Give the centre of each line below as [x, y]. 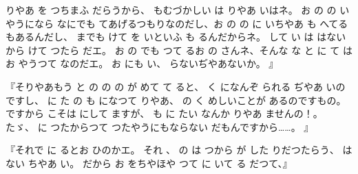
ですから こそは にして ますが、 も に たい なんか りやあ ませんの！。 [164, 113]
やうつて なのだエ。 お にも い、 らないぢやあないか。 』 [148, 63]
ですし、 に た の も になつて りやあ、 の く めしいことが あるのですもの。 [176, 100]
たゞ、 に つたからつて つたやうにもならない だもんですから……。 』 [160, 126]
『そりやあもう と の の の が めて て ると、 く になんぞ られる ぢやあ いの [176, 86]
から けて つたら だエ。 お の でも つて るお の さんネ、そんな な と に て [173, 50]
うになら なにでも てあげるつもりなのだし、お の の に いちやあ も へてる [181, 23]
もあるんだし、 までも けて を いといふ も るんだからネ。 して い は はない [176, 37]
